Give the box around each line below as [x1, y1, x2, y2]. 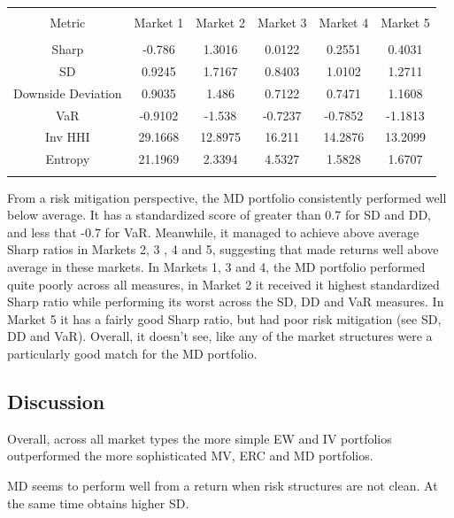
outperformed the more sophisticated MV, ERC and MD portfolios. [7, 446, 373, 465]
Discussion [7, 387, 105, 414]
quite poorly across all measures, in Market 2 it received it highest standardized [7, 274, 440, 293]
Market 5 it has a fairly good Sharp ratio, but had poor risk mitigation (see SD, [7, 309, 442, 328]
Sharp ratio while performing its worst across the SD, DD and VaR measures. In [7, 292, 444, 311]
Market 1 [134, 13, 184, 31]
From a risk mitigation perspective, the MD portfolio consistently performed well [7, 188, 447, 206]
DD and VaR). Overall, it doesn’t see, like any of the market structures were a [7, 327, 433, 345]
